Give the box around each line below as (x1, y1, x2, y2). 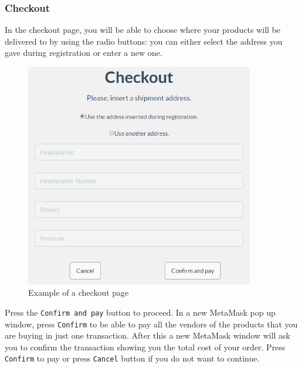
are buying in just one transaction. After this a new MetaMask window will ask (5, 329, 291, 342)
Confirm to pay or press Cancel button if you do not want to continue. (5, 352, 260, 364)
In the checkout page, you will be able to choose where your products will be (5, 24, 281, 36)
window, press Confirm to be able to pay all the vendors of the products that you (5, 317, 298, 330)
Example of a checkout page (28, 286, 129, 299)
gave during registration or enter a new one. (5, 46, 162, 59)
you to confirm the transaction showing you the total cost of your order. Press (5, 340, 286, 353)
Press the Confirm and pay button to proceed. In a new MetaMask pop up (5, 306, 276, 318)
